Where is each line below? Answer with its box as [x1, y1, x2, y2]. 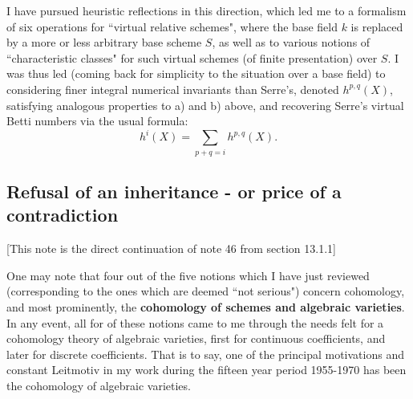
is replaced [350, 18, 403, 35]
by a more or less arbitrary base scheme [6, 34, 202, 51]
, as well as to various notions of [212, 34, 370, 51]
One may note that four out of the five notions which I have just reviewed [6, 267, 370, 283]
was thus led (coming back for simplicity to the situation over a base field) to [6, 65, 386, 82]
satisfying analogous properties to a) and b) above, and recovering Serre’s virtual [6, 96, 404, 113]
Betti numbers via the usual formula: [6, 112, 188, 129]
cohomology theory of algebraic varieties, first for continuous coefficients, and [6, 330, 386, 347]
